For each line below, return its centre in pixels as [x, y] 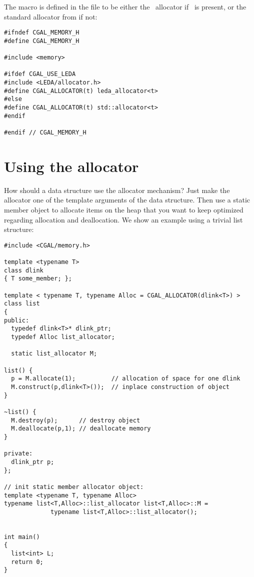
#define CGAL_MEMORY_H [42, 41]
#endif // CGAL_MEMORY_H [45, 133]
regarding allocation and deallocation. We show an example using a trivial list [123, 219]
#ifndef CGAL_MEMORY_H [42, 33]
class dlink [24, 270]
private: [18, 454]
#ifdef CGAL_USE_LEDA [40, 74]
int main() [22, 537]
